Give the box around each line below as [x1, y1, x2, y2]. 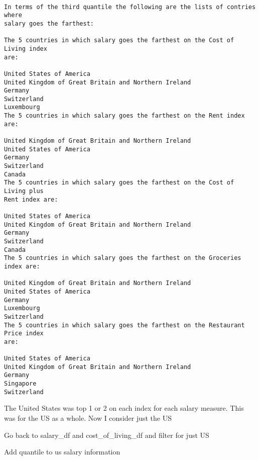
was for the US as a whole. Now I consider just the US [4, 413, 172, 423]
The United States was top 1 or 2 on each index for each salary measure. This [4, 403, 244, 413]
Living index [4, 45, 47, 52]
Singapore [4, 380, 37, 388]
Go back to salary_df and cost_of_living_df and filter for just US [4, 429, 209, 440]
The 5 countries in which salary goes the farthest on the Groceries [4, 254, 241, 262]
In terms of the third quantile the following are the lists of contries [4, 3, 256, 11]
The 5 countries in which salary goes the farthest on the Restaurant [4, 321, 245, 329]
